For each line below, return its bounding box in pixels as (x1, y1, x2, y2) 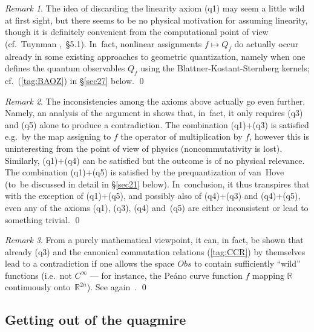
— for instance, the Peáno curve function (90, 269, 243, 281)
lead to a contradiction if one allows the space (5, 257, 175, 270)
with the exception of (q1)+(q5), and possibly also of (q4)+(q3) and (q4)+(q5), (5, 189, 301, 202)
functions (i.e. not (5, 269, 72, 281)
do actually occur (234, 37, 299, 50)
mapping (252, 269, 284, 281)
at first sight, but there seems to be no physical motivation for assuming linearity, (5, 13, 308, 26)
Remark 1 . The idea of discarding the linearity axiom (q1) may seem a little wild (5, 2, 305, 14)
